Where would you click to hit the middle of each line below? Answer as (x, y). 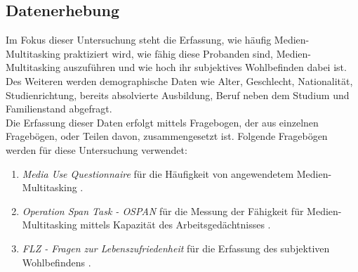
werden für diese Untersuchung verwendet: (97, 149)
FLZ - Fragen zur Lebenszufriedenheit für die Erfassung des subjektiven (176, 248)
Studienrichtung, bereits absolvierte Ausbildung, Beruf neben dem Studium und (178, 95)
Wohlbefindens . (57, 262)
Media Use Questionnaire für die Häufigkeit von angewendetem (158, 173)
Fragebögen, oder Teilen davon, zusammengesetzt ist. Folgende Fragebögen (167, 136)
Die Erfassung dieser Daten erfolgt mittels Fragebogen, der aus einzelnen (162, 122)
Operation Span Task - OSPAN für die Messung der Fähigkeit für (163, 211)
